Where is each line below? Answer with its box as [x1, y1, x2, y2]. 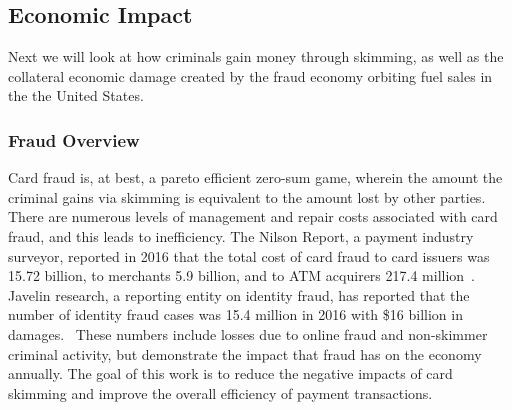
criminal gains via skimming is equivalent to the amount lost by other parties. [8, 186, 486, 207]
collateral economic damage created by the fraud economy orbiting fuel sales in [8, 65, 493, 86]
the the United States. [8, 85, 144, 106]
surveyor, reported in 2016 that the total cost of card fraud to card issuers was [8, 245, 490, 266]
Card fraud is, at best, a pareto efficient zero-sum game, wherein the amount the [8, 167, 503, 188]
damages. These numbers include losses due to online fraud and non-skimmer [8, 323, 488, 344]
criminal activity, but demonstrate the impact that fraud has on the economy [8, 343, 482, 364]
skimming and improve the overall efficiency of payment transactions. [8, 382, 433, 403]
